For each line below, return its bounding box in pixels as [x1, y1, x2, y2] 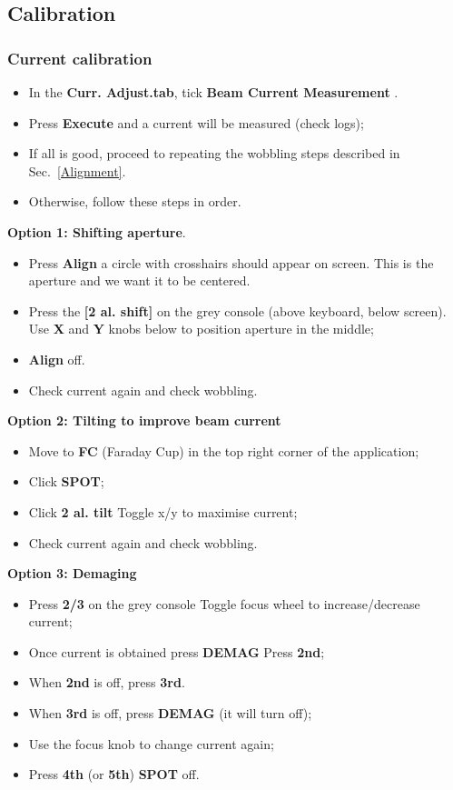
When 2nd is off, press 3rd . [28, 673, 185, 692]
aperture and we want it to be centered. [28, 271, 251, 290]
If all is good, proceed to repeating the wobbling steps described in [28, 144, 400, 163]
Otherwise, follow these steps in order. [28, 192, 241, 211]
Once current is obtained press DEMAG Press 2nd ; [28, 642, 325, 661]
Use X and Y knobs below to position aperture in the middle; [28, 319, 374, 338]
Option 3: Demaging [7, 564, 137, 583]
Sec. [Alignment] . [28, 161, 126, 180]
